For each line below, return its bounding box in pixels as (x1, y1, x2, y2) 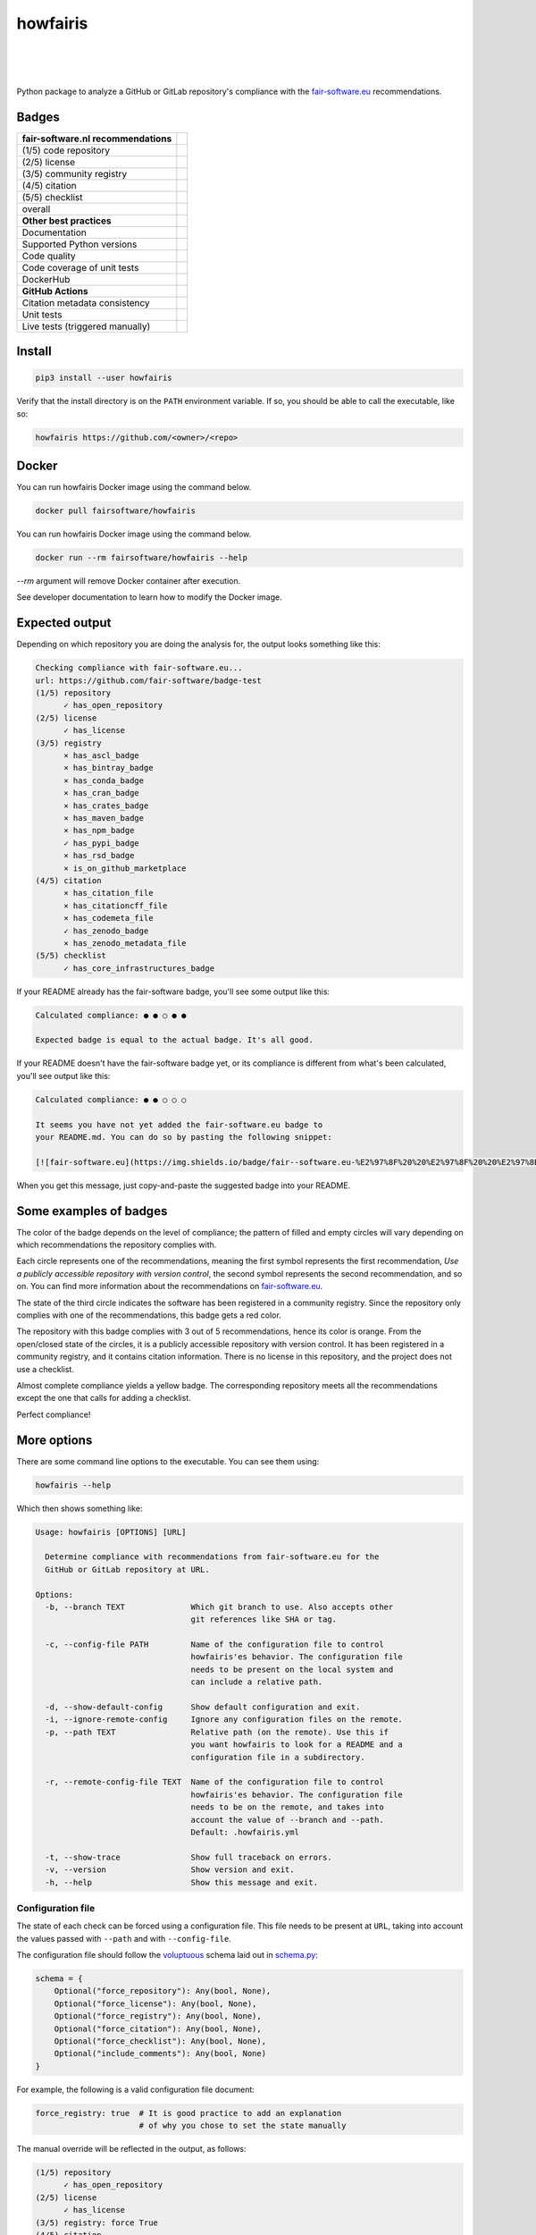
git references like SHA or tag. (190, 1615, 338, 1624)
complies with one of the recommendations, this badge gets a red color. (16, 1310, 281, 1320)
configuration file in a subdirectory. (190, 1752, 365, 1762)
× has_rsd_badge (63, 850, 135, 861)
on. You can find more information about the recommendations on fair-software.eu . (16, 1281, 323, 1292)
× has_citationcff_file (63, 900, 168, 911)
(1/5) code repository (21, 144, 111, 156)
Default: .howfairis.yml (190, 1826, 299, 1837)
